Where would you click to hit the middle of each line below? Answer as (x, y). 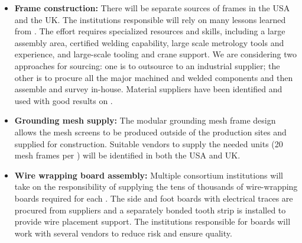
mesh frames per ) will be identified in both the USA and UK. (127, 155)
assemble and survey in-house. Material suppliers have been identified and (148, 89)
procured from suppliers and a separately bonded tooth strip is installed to (150, 210)
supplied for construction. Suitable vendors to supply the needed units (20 (149, 143)
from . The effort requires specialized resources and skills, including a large (150, 31)
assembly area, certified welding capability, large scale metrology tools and (149, 42)
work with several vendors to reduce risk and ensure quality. (123, 233)
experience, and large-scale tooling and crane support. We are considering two (156, 54)
